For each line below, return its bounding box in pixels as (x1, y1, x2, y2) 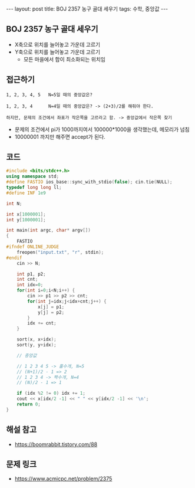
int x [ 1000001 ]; (6, 211, 46, 217)
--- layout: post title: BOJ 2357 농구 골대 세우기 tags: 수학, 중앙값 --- (6, 5, 168, 12)
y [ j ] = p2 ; (37, 309, 65, 315)
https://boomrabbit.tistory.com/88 (14, 441, 98, 448)
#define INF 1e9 (6, 190, 46, 196)
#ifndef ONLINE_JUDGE (6, 244, 60, 250)
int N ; (6, 201, 22, 207)
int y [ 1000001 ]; (6, 217, 46, 222)
